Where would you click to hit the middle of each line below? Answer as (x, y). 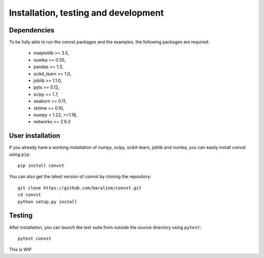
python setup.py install (47, 202)
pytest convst (34, 238)
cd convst (29, 195)
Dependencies (32, 30)
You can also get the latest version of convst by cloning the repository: (80, 177)
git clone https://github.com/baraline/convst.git (80, 188)
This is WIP (20, 250)
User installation (35, 136)
